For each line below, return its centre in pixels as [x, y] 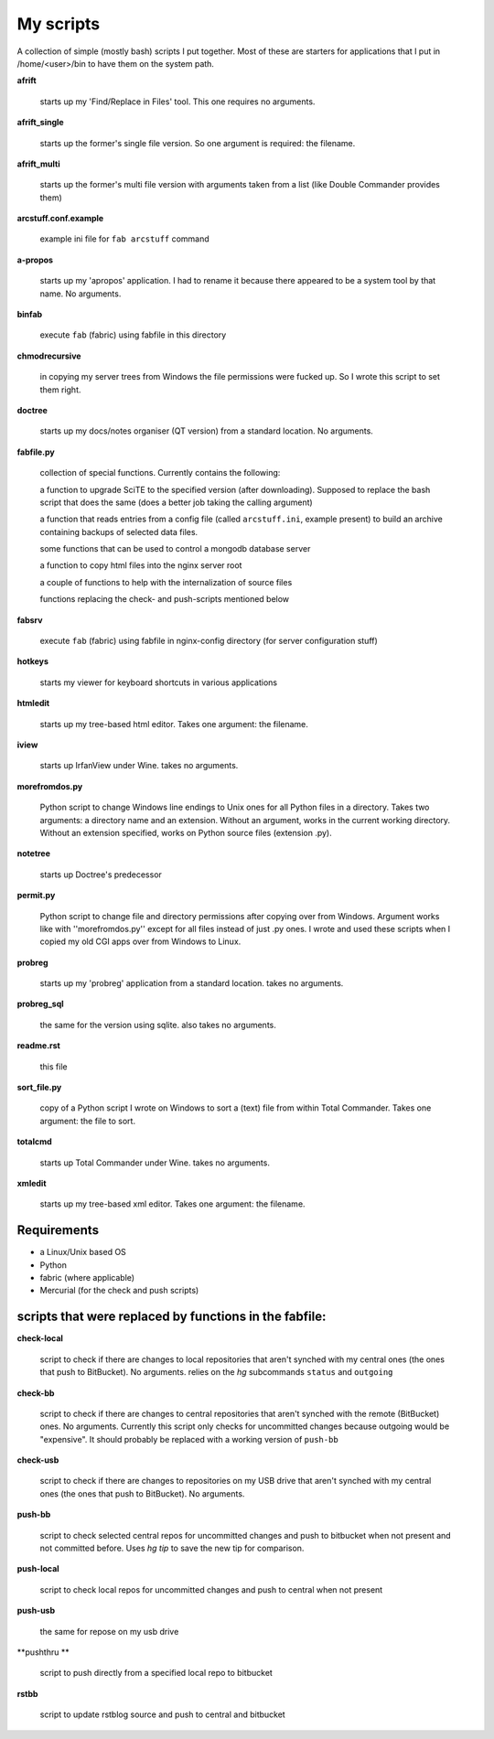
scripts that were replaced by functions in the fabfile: [172, 1317]
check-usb [38, 1460]
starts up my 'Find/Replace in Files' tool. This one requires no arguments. [177, 102]
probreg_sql [40, 1004]
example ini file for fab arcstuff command [124, 239]
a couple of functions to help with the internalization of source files [166, 582]
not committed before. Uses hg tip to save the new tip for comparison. [172, 1548]
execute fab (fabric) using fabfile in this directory [133, 335]
